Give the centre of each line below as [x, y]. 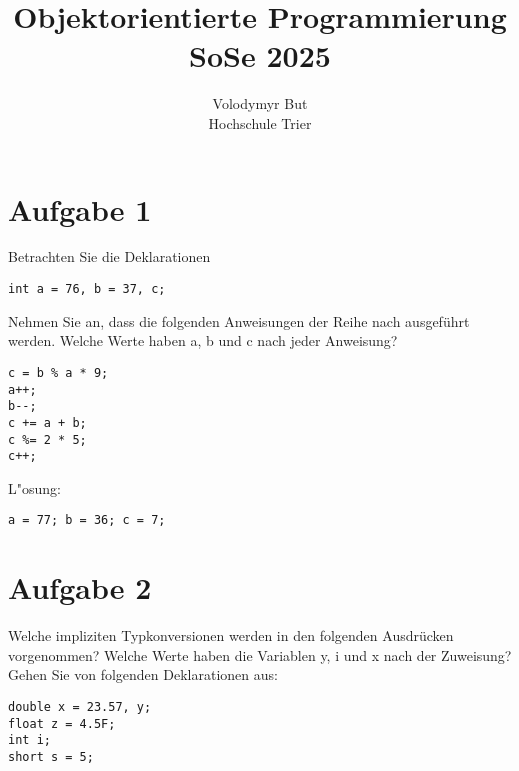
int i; [29, 740]
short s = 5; [51, 756]
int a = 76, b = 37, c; [87, 289]
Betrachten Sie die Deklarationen [109, 256]
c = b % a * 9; [58, 372]
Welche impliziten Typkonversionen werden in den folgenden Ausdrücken [231, 635]
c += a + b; [47, 422]
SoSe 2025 [260, 55]
